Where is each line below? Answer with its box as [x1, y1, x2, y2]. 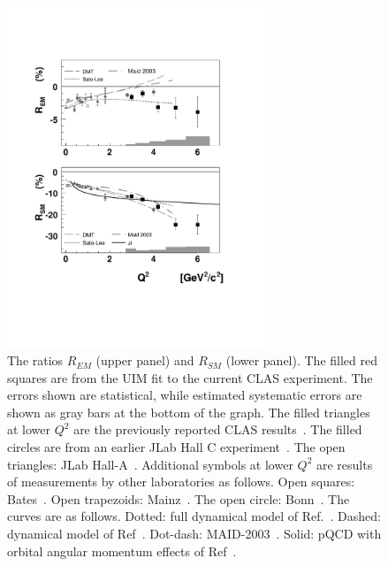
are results [316, 455, 373, 473]
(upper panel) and [95, 351, 194, 370]
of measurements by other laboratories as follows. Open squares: [7, 472, 355, 491]
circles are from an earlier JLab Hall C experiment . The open [7, 438, 346, 456]
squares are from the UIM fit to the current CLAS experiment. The [7, 368, 373, 386]
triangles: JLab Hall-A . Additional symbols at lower [7, 455, 293, 473]
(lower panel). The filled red [225, 351, 377, 370]
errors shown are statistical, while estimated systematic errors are [7, 386, 362, 404]
